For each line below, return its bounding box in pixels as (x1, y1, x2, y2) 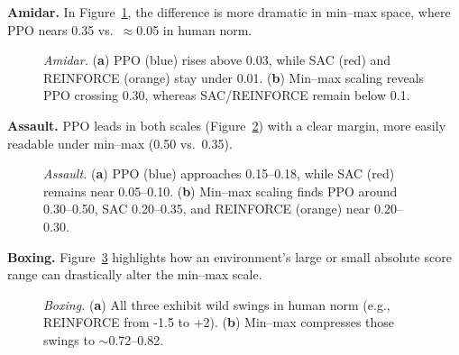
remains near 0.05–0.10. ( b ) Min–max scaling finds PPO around (43, 181, 398, 200)
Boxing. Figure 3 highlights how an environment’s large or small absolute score (7, 247, 452, 266)
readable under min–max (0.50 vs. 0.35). (7, 133, 233, 152)
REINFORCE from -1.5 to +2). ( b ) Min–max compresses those (43, 313, 395, 332)
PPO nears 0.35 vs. (7, 20, 114, 39)
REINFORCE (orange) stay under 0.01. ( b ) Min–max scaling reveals (43, 68, 425, 86)
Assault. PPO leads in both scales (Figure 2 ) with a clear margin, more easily (7, 115, 446, 134)
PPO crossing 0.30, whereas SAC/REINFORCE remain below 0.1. (43, 86, 410, 105)
